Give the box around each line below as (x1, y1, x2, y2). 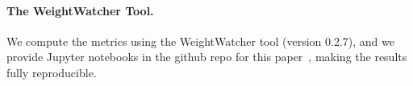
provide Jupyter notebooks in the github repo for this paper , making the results (6, 48, 407, 65)
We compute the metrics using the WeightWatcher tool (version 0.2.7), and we (6, 32, 394, 49)
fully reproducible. (6, 63, 97, 80)
